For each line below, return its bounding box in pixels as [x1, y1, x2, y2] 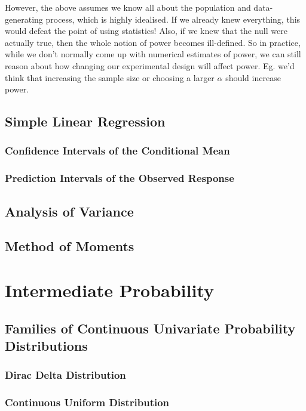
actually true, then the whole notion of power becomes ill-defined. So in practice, [5, 36, 301, 48]
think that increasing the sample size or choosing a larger [5, 71, 215, 84]
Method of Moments [5, 237, 134, 255]
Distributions [5, 336, 88, 354]
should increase [225, 71, 281, 84]
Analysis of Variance [5, 202, 134, 220]
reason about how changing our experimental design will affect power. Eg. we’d [5, 59, 295, 72]
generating [5, 13, 43, 25]
